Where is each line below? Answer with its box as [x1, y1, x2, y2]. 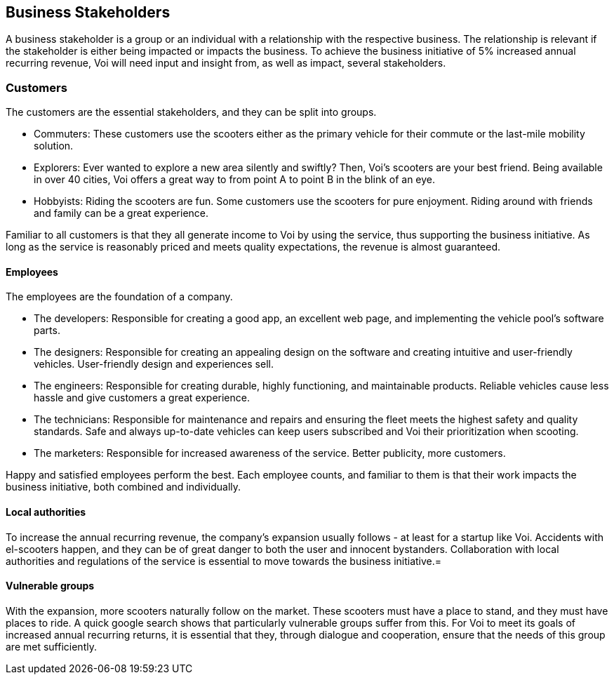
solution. [34, 140, 74, 152]
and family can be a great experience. [34, 207, 209, 220]
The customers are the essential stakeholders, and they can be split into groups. [6, 106, 377, 119]
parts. [34, 324, 60, 337]
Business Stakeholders [6, 4, 171, 21]
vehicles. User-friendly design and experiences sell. [34, 358, 274, 371]
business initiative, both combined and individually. [6, 481, 241, 493]
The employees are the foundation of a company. [6, 291, 233, 303]
